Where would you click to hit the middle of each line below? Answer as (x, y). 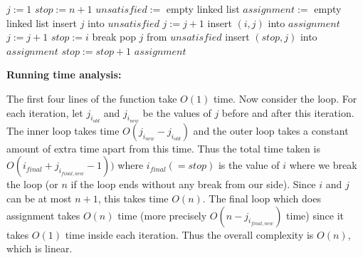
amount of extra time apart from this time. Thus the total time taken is (163, 148)
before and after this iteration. (288, 112)
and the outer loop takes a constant (271, 130)
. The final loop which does (262, 198)
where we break (323, 165)
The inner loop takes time (63, 130)
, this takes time (133, 198)
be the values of (177, 112)
